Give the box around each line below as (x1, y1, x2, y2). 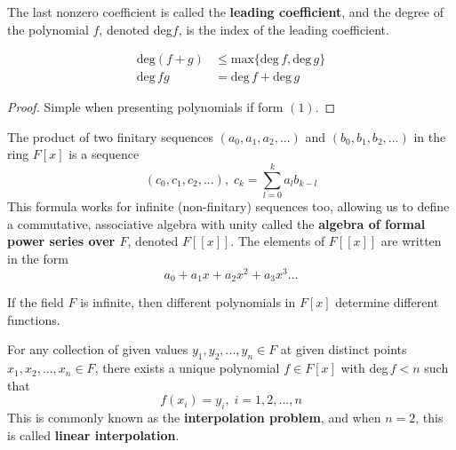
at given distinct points (280, 340, 407, 359)
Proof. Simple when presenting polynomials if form (7, 98, 284, 116)
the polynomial (7, 20, 89, 38)
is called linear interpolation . (7, 425, 180, 444)
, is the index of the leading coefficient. (178, 20, 389, 38)
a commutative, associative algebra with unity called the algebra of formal (7, 214, 426, 233)
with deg (340, 359, 388, 377)
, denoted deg (99, 20, 172, 38)
